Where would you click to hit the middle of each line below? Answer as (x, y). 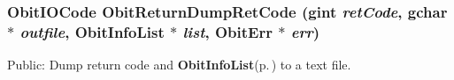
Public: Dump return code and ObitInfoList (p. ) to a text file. (179, 65)
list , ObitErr (227, 31)
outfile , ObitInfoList (92, 31)
